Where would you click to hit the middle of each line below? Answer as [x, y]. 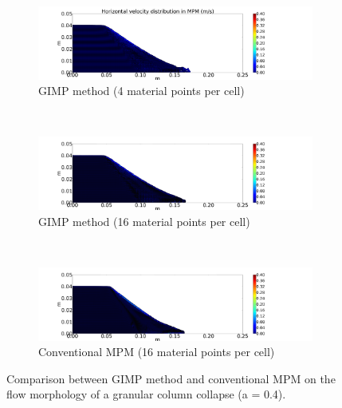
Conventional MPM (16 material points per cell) [157, 352]
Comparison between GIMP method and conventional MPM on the [171, 378]
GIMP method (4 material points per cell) [142, 91]
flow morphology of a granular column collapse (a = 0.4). [146, 394]
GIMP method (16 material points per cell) [144, 221]
